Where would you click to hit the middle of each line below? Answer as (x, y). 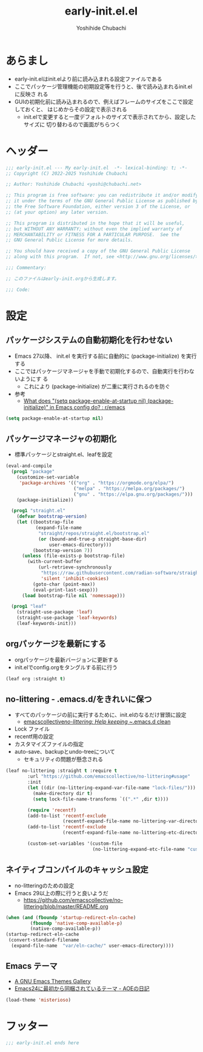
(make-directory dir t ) (63, 793)
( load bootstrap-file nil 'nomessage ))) (73, 596)
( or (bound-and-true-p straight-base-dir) (92, 539)
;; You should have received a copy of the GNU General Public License (98, 251)
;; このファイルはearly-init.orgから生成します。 (62, 278)
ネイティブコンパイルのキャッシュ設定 (77, 870)
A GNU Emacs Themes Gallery (53, 981)
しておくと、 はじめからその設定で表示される (71, 109)
